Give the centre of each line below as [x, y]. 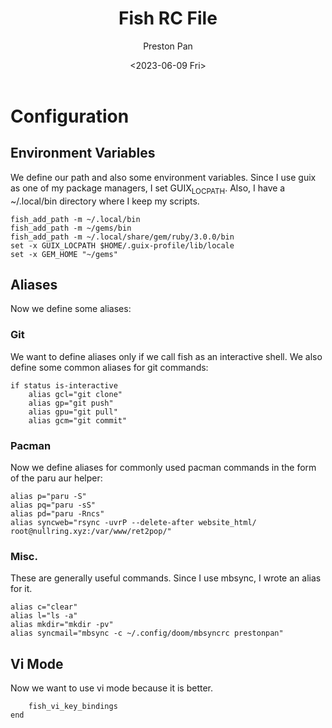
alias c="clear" [44, 607]
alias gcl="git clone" [75, 394]
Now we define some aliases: [71, 309]
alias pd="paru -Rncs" [57, 513]
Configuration [70, 116]
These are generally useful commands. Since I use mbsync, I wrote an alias [166, 578]
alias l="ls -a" [44, 616]
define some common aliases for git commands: [109, 367]
